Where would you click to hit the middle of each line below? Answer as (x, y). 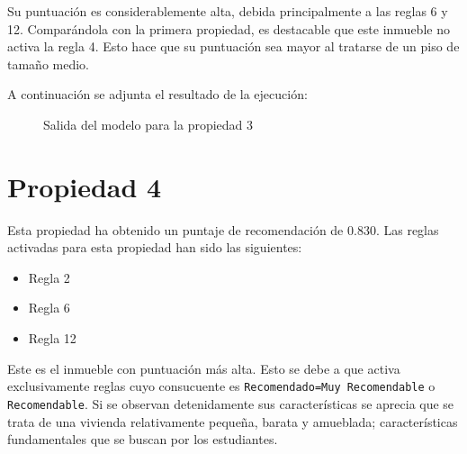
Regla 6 (49, 308)
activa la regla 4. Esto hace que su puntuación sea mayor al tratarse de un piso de (233, 46)
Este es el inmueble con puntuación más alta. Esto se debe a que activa (204, 368)
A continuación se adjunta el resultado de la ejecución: (157, 94)
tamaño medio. (48, 64)
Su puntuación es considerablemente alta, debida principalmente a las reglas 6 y (228, 11)
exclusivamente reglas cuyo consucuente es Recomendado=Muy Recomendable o (221, 386)
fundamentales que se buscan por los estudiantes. (143, 439)
